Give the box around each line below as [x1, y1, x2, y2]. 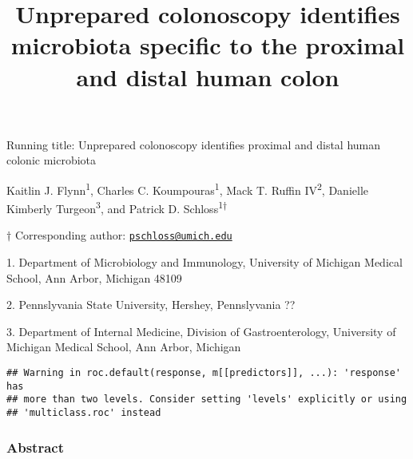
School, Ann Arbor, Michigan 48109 [6, 269, 182, 286]
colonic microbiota [6, 152, 97, 168]
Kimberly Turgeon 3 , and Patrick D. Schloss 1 [6, 198, 223, 216]
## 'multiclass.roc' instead [6, 407, 161, 419]
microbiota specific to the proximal [10, 29, 405, 61]
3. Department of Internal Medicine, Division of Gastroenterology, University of [6, 322, 396, 339]
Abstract [6, 437, 64, 457]
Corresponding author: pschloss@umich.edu [14, 227, 232, 243]
